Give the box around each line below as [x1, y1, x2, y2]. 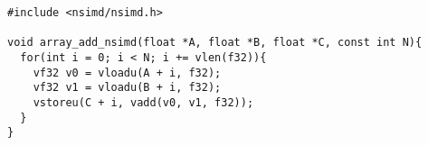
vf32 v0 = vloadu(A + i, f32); [33, 66, 222, 79]
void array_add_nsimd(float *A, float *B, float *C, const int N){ [7, 36, 423, 50]
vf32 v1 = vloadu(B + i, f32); [33, 81, 222, 95]
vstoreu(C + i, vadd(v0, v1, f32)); [33, 95, 254, 109]
